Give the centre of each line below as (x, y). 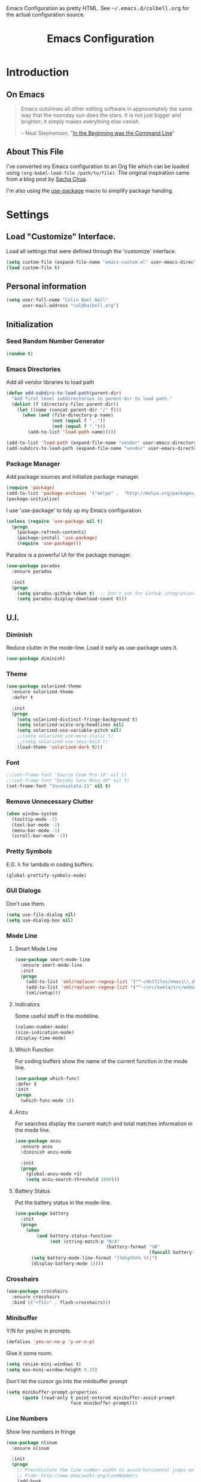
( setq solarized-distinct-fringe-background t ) (77, 719)
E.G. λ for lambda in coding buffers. (50, 864)
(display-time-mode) (40, 1038)
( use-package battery (42, 1214)
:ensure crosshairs (36, 1297)
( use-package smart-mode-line (53, 959)
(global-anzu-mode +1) (54, 1174)
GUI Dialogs (24, 891)
